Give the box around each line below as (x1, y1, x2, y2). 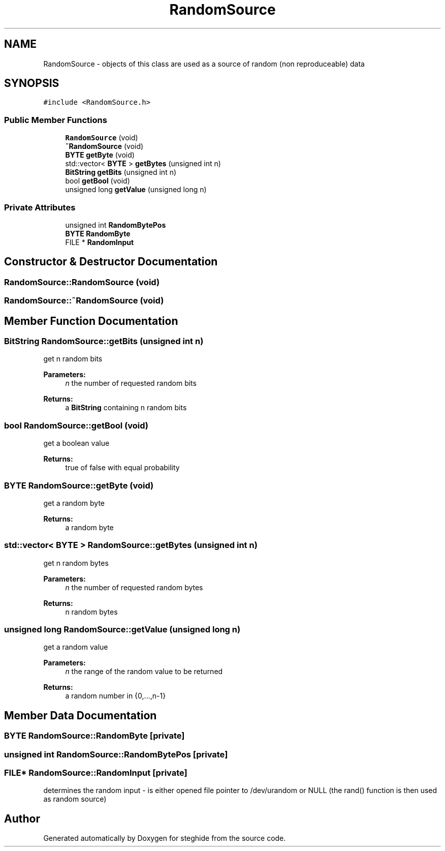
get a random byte (43, 498, 105, 507)
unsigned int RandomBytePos (65, 220, 166, 229)
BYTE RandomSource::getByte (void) (4, 480, 154, 491)
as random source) (43, 795, 107, 804)
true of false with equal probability (65, 463, 180, 472)
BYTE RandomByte (65, 229, 131, 238)
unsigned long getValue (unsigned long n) (65, 185, 207, 194)
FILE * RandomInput (65, 237, 134, 247)
